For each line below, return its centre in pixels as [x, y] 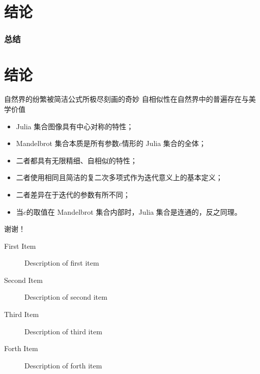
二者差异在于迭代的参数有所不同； [73, 194]
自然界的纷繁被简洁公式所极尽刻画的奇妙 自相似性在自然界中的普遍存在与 [126, 99]
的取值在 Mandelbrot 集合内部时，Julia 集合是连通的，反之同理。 [134, 211]
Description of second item [66, 297]
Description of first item [62, 263]
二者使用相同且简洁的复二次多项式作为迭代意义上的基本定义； [119, 177]
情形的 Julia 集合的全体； [164, 143]
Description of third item [63, 331]
